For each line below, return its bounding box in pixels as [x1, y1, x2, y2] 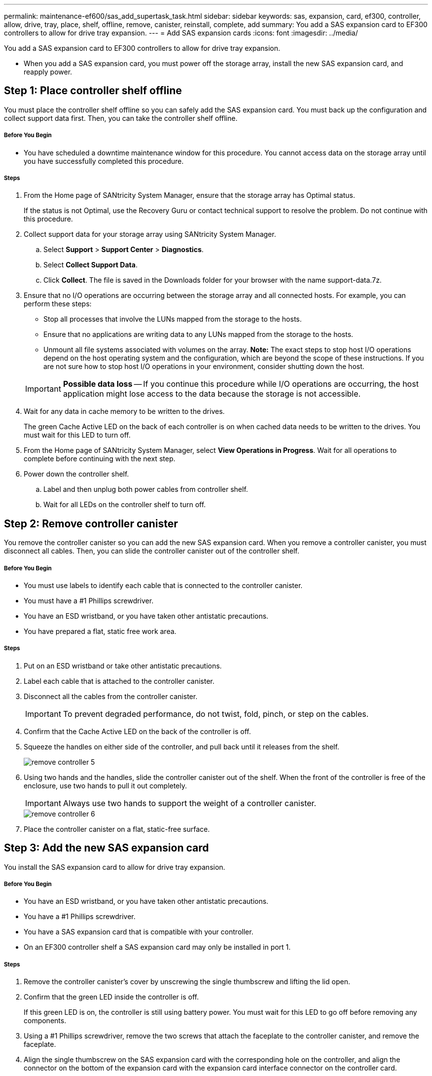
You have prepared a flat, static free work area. [24, 627, 177, 636]
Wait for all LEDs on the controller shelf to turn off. [43, 500, 206, 509]
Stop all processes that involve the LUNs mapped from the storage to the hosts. [43, 315, 302, 324]
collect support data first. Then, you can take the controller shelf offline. [4, 113, 238, 122]
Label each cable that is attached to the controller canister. [24, 676, 215, 685]
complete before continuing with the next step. [24, 454, 176, 463]
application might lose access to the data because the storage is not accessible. [63, 389, 361, 399]
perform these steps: [24, 299, 92, 308]
